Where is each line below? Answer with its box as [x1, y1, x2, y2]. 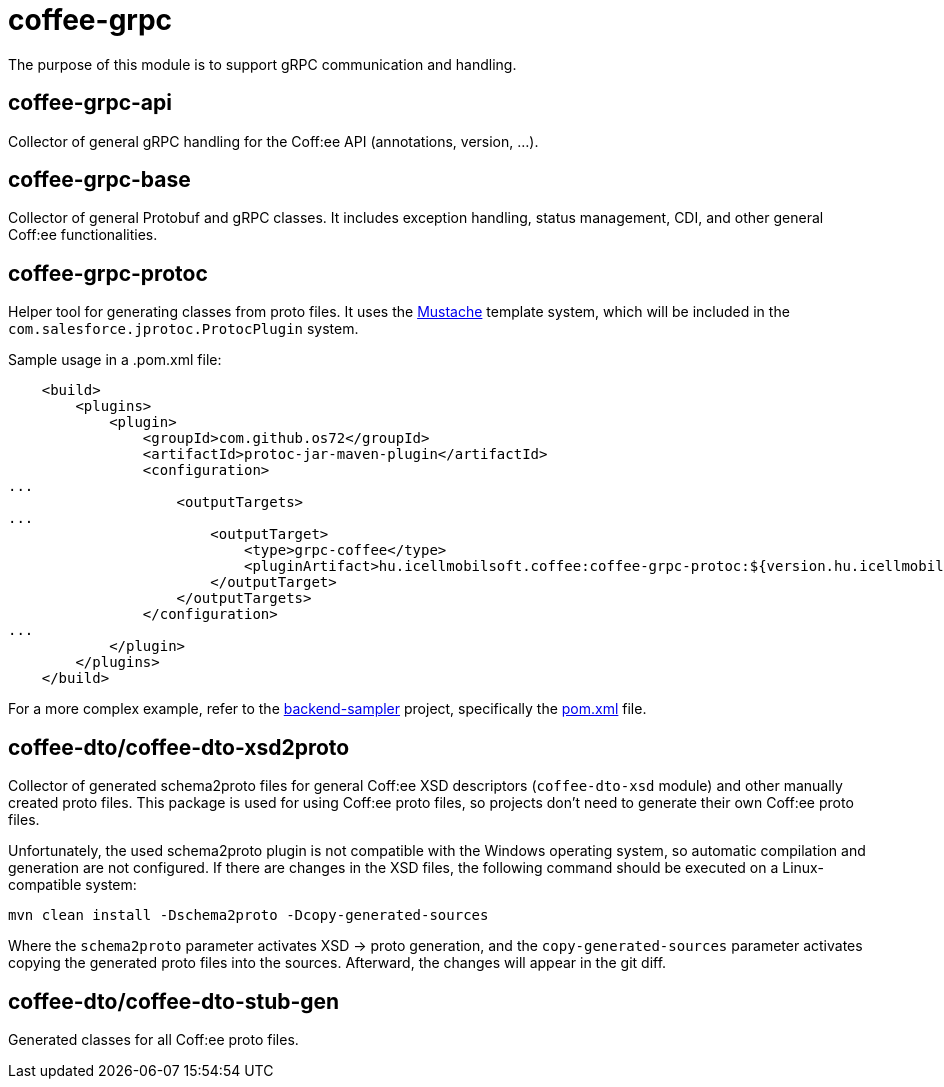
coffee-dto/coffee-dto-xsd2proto [8, 734, 350, 760]
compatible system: [8, 876, 137, 894]
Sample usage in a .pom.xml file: [8, 351, 222, 369]
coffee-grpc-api [8, 90, 172, 116]
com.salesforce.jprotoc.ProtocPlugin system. [8, 320, 359, 338]
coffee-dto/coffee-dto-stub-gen [8, 988, 340, 1014]
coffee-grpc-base [8, 167, 191, 193]
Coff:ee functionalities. [8, 226, 158, 244]
